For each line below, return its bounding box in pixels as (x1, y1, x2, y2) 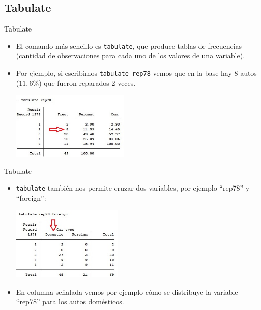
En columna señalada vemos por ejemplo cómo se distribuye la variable (16, 286, 238, 297)
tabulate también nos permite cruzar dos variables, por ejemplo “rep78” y (16, 182, 250, 193)
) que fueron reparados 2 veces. (39, 77, 136, 88)
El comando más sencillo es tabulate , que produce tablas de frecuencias (16, 40, 242, 51)
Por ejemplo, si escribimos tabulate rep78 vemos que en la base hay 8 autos (16, 68, 257, 78)
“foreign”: (16, 193, 46, 203)
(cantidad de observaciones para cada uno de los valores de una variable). (16, 50, 245, 61)
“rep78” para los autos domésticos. (16, 296, 124, 307)
